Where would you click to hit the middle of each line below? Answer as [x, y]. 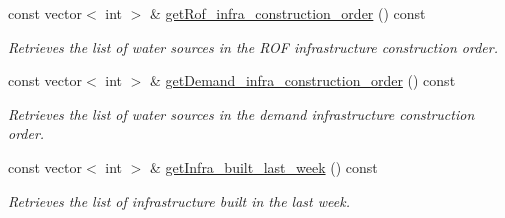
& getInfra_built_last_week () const [264, 166]
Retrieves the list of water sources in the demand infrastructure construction [241, 113]
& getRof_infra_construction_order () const [288, 13]
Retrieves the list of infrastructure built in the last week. [179, 200]
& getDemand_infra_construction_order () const [303, 80]
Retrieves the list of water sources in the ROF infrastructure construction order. [253, 46]
